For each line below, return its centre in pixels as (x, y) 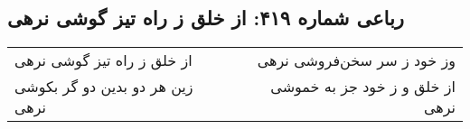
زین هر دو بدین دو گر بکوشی (104, 87)
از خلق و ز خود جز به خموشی (363, 87)
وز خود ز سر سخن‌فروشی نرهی (356, 60)
